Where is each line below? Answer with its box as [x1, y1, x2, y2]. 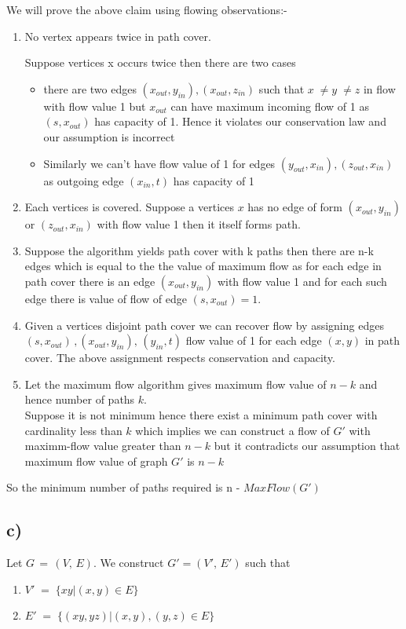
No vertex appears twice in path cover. [24, 27, 211, 44]
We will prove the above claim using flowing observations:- [6, 2, 287, 17]
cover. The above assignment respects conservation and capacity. [24, 349, 335, 366]
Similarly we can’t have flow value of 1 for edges [43, 155, 276, 171]
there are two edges [43, 80, 137, 97]
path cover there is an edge [24, 272, 155, 289]
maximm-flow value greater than [24, 437, 181, 454]
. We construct [93, 554, 164, 571]
